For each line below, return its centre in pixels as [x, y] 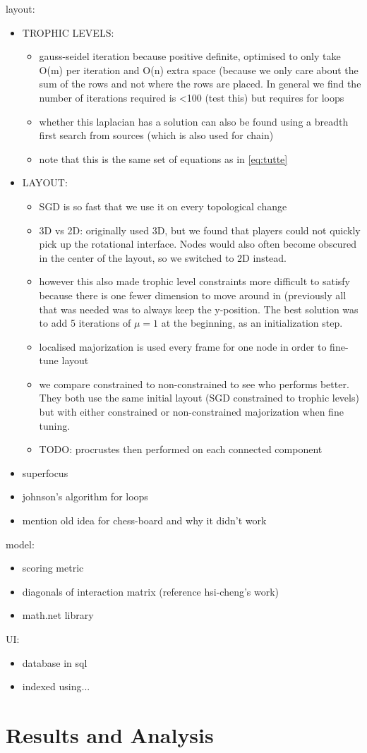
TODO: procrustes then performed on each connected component [181, 449]
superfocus [45, 472]
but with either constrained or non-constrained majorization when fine [191, 412]
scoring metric [53, 568]
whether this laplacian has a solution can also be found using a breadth [194, 121]
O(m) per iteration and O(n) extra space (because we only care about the [199, 70]
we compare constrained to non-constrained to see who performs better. [194, 384]
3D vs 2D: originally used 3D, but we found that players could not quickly [200, 230]
